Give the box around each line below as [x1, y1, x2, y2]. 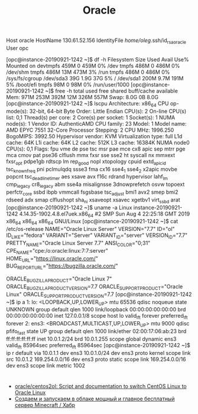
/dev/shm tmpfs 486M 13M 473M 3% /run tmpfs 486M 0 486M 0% [6, 69, 170, 76]
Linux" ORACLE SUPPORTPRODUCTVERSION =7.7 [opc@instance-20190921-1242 [6, 291, 192, 299]
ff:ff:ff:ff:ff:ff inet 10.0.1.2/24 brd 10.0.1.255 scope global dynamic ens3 [6, 335, 177, 343]
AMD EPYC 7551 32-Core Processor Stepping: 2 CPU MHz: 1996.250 [6, 126, 174, 133]
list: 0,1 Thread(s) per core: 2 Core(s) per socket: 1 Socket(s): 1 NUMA [6, 113, 176, 121]
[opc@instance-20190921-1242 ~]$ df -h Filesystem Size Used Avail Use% [6, 56, 189, 63]
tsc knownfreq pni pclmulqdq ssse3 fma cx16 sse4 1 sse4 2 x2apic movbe [6, 165, 177, 174]
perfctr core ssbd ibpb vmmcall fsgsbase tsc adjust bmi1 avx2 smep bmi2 [6, 188, 178, 197]
